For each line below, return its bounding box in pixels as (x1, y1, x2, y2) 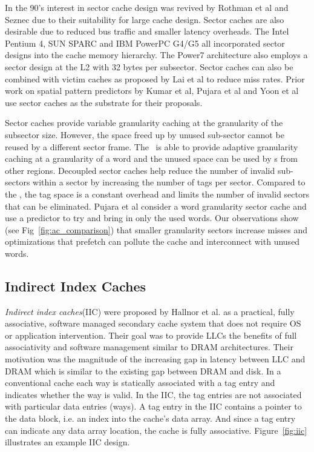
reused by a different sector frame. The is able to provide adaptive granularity (5, 140, 298, 153)
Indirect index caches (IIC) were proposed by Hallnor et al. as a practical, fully (5, 305, 295, 317)
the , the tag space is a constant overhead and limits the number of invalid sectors (5, 187, 309, 200)
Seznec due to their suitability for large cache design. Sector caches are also (5, 13, 284, 25)
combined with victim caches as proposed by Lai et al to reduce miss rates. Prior (5, 72, 305, 85)
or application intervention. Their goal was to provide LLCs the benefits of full (5, 328, 297, 341)
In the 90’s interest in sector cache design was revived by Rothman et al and (5, 1, 289, 13)
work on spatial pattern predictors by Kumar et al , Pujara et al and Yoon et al (5, 84, 299, 97)
